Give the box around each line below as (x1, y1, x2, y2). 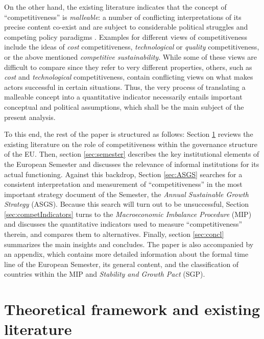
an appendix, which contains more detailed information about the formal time (4, 249, 249, 259)
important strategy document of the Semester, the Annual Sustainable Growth (4, 188, 249, 199)
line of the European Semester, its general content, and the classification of (4, 258, 239, 269)
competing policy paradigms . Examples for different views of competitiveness (4, 31, 247, 42)
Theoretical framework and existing (4, 299, 260, 320)
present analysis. (4, 111, 56, 122)
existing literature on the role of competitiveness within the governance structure (4, 138, 257, 149)
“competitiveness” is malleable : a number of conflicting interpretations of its (4, 11, 242, 22)
